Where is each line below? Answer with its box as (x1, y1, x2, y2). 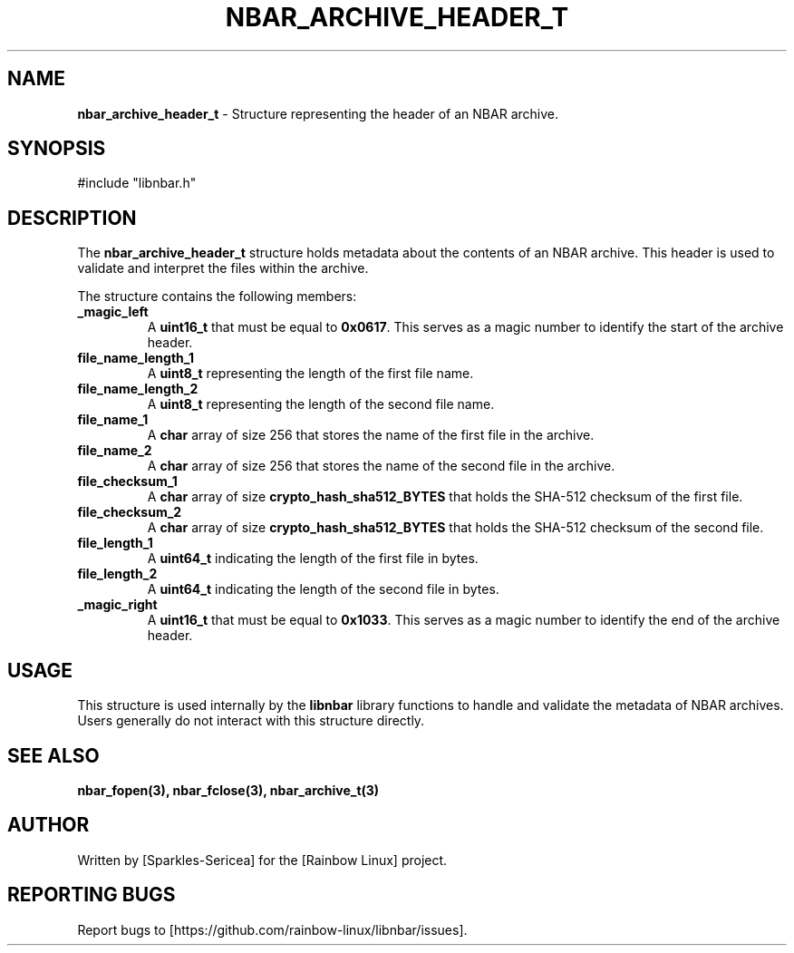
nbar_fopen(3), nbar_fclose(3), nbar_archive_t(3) (77, 782, 380, 798)
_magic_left (77, 304, 149, 320)
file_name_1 (77, 412, 149, 428)
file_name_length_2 (77, 381, 198, 397)
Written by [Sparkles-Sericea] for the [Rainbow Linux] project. (77, 851, 448, 868)
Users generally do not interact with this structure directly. (77, 713, 425, 729)
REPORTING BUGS (7, 883, 176, 907)
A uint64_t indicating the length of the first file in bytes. (147, 550, 479, 567)
